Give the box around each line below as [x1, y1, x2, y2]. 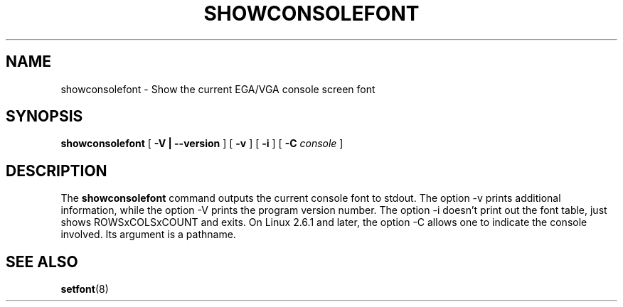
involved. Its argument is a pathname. [60, 228, 236, 241]
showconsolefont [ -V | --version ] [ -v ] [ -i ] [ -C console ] [60, 137, 344, 150]
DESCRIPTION [6, 161, 107, 180]
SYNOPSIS [6, 107, 83, 126]
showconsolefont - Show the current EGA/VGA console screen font [60, 82, 376, 95]
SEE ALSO [6, 252, 78, 271]
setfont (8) [60, 283, 109, 296]
